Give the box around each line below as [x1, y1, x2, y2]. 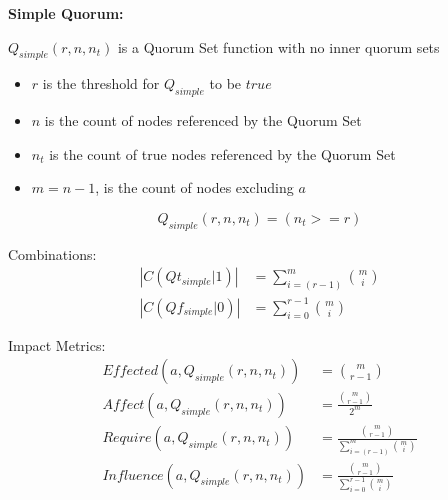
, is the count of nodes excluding [95, 177, 294, 198]
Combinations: [8, 243, 97, 264]
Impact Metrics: [8, 334, 106, 355]
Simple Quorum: [8, 3, 124, 23]
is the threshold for [42, 73, 160, 94]
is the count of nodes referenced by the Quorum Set [44, 110, 362, 131]
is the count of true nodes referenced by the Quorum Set [49, 143, 396, 164]
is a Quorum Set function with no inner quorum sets [117, 36, 440, 57]
